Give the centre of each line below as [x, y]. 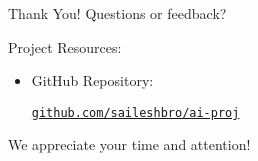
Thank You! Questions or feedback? [117, 13]
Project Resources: [65, 46]
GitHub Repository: [92, 80]
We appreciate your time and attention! [129, 144]
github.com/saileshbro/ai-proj [135, 112]
